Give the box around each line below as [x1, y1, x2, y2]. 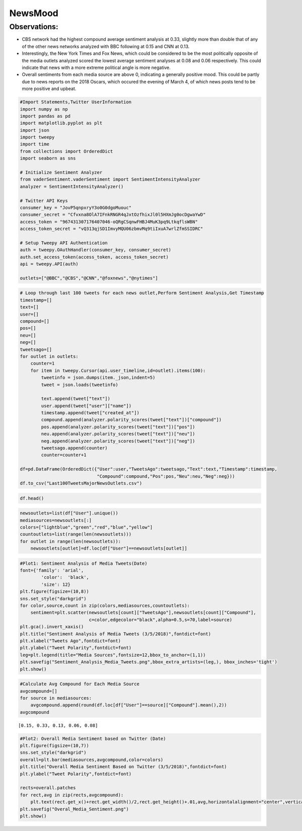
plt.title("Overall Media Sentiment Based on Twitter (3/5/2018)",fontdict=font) [20, 764, 228, 770]
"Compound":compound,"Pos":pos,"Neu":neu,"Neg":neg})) [97, 473, 235, 479]
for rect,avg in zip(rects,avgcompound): [20, 792, 124, 798]
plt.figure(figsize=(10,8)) [20, 589, 89, 594]
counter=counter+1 [41, 452, 87, 458]
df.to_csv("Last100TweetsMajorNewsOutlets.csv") [20, 481, 142, 486]
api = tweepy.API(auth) [20, 261, 79, 267]
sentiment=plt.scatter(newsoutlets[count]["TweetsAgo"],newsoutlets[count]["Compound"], [30, 610, 256, 616]
